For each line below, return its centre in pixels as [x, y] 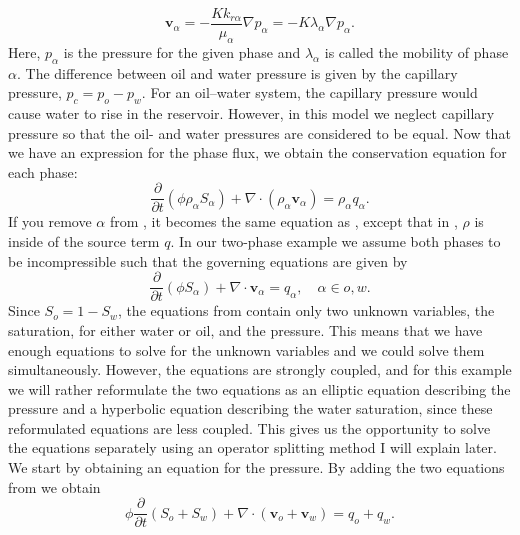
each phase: [43, 171]
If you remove [50, 221]
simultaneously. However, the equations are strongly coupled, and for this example [260, 369]
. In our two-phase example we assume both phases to [335, 241]
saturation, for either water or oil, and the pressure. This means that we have [245, 329]
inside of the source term [84, 241]
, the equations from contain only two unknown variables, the [306, 310]
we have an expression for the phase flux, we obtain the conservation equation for [257, 152]
